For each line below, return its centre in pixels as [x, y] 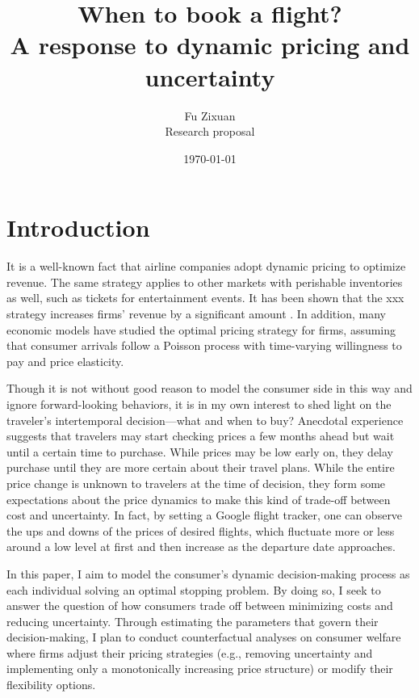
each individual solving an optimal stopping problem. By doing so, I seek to [194, 589]
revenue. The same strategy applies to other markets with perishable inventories [205, 282]
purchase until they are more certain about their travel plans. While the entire [201, 467]
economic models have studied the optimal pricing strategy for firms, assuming [201, 329]
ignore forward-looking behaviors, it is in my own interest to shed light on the [199, 404]
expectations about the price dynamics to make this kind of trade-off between [199, 499]
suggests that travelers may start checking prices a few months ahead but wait [201, 436]
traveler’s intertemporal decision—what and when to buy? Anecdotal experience [205, 420]
